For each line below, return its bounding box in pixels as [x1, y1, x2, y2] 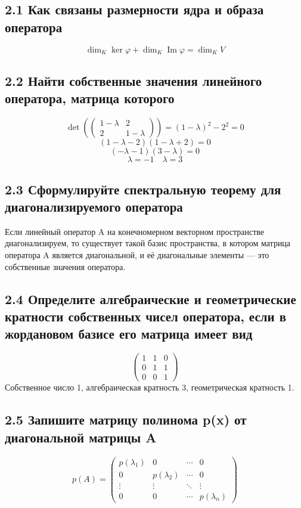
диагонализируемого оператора [5, 197, 183, 215]
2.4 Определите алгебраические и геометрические [5, 289, 296, 308]
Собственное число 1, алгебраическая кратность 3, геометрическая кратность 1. [5, 381, 294, 394]
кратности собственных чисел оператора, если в [5, 306, 287, 325]
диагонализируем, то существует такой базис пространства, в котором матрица [5, 237, 291, 249]
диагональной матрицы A [5, 428, 157, 446]
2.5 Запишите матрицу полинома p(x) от [5, 410, 247, 429]
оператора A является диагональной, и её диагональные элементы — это [5, 248, 269, 261]
